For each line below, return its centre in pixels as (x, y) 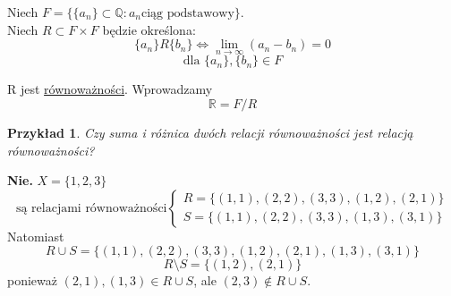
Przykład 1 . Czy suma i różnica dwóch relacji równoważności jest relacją (210, 132)
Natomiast (36, 236)
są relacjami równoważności (91, 208)
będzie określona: (149, 29)
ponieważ (32, 280)
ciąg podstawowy (187, 13)
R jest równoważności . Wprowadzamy (110, 89)
